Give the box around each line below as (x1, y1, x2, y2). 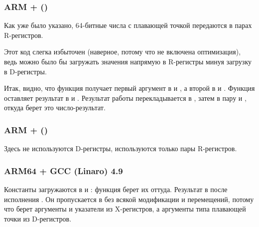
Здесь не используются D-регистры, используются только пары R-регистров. (4, 143, 237, 154)
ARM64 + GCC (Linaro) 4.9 (4, 164, 123, 177)
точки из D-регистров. (4, 213, 72, 224)
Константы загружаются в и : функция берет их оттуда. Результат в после (4, 184, 228, 194)
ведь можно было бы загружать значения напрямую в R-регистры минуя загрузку (4, 56, 252, 66)
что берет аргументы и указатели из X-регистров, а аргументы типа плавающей (4, 204, 246, 214)
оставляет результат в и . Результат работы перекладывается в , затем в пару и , (4, 92, 247, 103)
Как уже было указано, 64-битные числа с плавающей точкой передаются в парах (4, 20, 252, 30)
